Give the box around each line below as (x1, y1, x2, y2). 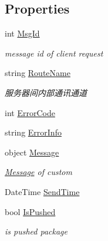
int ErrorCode (5, 106, 55, 118)
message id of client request (5, 47, 103, 59)
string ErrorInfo (5, 126, 62, 138)
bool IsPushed (5, 205, 56, 217)
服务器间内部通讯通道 (5, 86, 87, 98)
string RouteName (5, 67, 70, 79)
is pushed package (5, 225, 67, 237)
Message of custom (5, 166, 72, 178)
